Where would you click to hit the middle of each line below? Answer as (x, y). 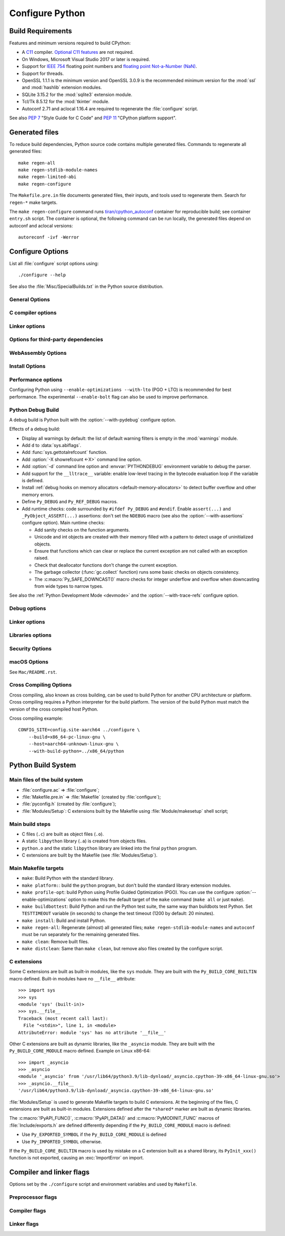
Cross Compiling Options (41, 685)
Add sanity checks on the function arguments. (82, 530)
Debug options (28, 608)
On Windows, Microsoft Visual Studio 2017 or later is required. (86, 59)
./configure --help (42, 275)
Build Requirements (41, 31)
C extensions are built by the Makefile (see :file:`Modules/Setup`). (90, 855)
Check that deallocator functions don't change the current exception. (106, 565)
